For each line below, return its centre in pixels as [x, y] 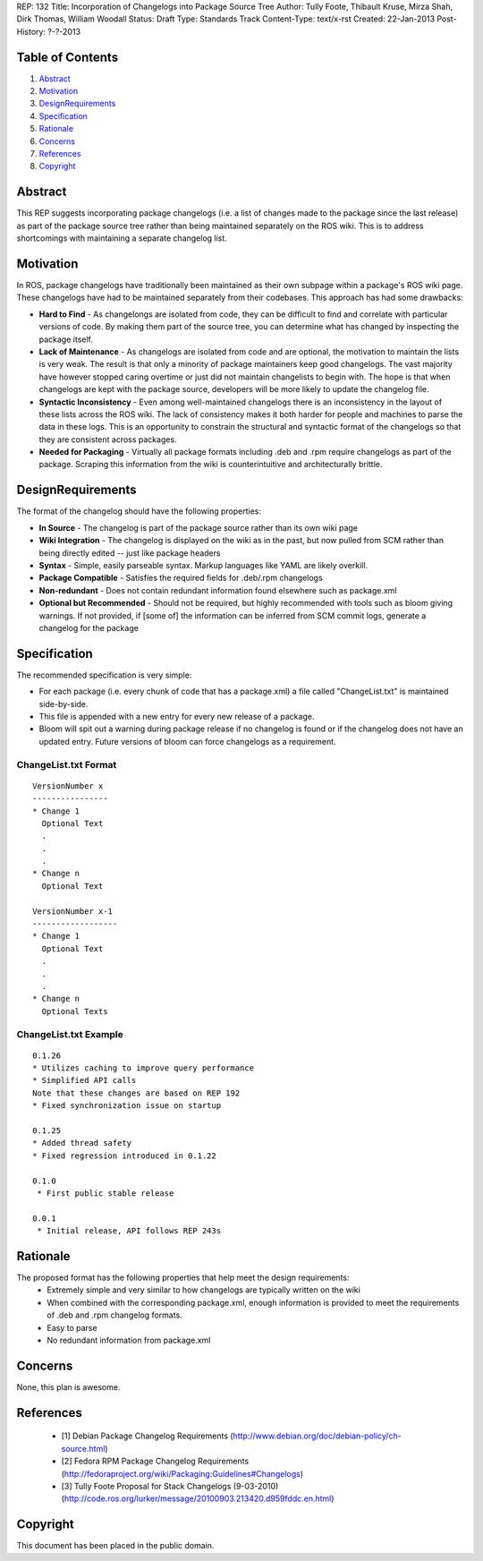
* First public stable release [106, 1194]
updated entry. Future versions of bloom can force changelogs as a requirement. [187, 741]
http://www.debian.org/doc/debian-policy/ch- [317, 1436]
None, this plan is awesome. [68, 1386]
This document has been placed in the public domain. [115, 1546]
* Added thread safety [82, 1143]
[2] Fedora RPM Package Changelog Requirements [155, 1461]
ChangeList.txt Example [70, 1034]
